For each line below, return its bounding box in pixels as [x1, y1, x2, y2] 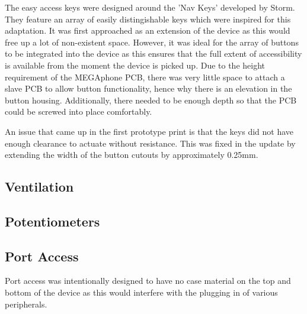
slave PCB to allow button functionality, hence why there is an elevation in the [5, 82, 292, 95]
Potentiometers [5, 212, 100, 230]
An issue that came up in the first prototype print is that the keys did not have [5, 125, 294, 137]
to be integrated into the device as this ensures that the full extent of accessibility [5, 47, 302, 60]
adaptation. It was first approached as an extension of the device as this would [5, 24, 290, 37]
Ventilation [5, 177, 74, 196]
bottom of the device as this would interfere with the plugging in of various [5, 286, 278, 299]
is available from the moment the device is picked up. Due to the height [5, 59, 266, 71]
